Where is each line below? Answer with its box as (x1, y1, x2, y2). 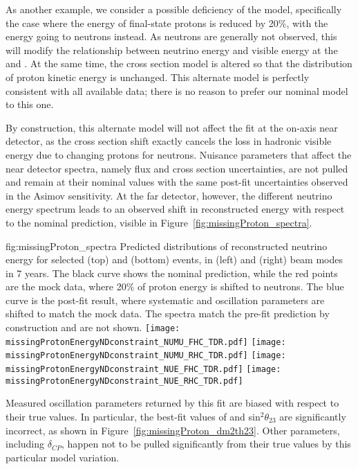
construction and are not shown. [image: (6, 320, 180, 335)
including (6, 436, 45, 451)
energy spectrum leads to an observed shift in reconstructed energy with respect (6, 202, 345, 216)
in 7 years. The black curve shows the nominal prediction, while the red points (6, 265, 338, 280)
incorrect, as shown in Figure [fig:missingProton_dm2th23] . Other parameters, (6, 423, 340, 437)
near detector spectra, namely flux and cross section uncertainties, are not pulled (6, 161, 348, 175)
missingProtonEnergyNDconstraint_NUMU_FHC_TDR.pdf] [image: (6, 337, 286, 347)
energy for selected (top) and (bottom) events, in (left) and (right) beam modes (6, 252, 343, 267)
